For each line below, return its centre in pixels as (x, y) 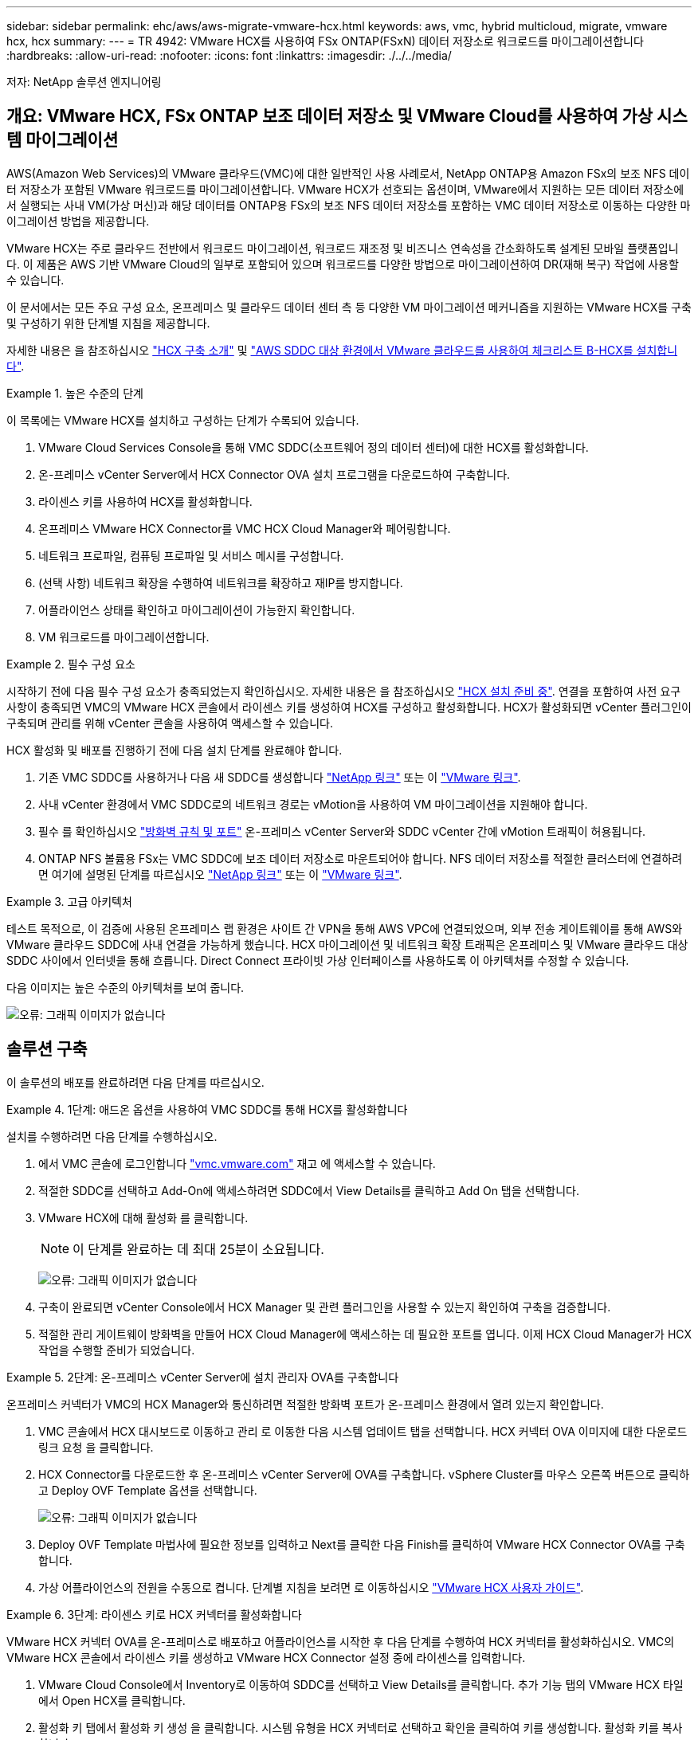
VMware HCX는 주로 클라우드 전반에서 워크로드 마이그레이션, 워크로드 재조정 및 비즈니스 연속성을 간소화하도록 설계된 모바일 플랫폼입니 (343, 248)
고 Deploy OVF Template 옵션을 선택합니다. (148, 1490)
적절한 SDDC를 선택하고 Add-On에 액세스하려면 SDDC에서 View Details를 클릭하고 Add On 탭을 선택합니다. (309, 1190)
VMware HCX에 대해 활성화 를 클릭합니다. (143, 1217)
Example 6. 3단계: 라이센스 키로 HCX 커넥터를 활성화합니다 (154, 1614)
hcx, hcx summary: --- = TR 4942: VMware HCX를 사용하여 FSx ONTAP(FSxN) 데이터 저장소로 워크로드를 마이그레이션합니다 (325, 41)
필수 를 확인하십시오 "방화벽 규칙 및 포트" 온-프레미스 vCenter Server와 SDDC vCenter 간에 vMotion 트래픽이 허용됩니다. (342, 831)
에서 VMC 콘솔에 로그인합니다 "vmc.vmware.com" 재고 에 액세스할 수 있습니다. (237, 1163)
